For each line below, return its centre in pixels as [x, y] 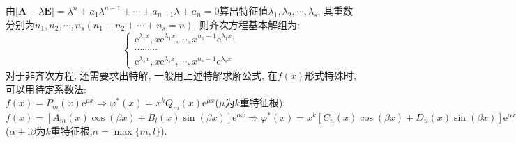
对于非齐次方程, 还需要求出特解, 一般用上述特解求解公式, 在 [142, 75]
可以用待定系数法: [46, 89]
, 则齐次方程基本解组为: [246, 24]
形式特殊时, [331, 75]
